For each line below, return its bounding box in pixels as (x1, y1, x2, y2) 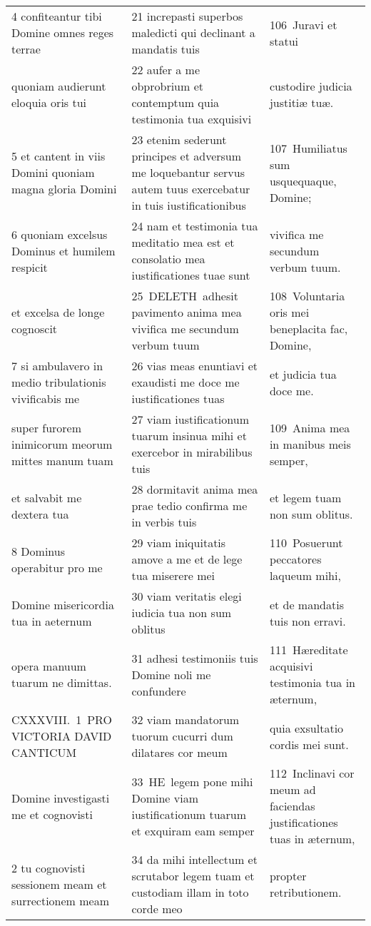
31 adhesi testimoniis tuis (131, 649, 258, 666)
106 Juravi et (269, 16, 337, 33)
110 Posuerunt (269, 534, 343, 551)
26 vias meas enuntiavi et (131, 357, 258, 374)
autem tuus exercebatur (131, 180, 250, 197)
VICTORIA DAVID (11, 728, 112, 744)
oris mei (269, 304, 310, 320)
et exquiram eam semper (131, 822, 255, 839)
